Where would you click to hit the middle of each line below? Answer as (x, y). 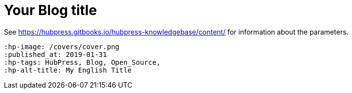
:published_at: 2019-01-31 (55, 54)
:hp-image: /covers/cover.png (62, 46)
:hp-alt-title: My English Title (68, 70)
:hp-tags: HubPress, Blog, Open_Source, (82, 62)
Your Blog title (51, 10)
